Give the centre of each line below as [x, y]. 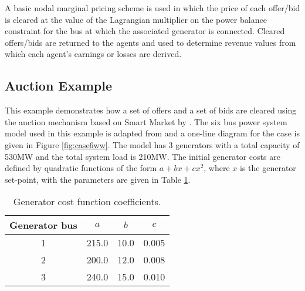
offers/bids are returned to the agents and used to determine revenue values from [150, 42]
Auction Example [59, 86]
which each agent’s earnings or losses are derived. [93, 54]
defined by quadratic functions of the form [81, 168]
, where [217, 168]
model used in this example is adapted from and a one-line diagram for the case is [152, 133]
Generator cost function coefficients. [87, 202]
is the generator [268, 168]
